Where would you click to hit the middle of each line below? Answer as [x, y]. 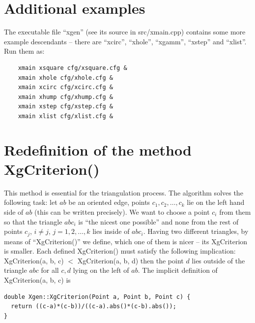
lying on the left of [101, 270]
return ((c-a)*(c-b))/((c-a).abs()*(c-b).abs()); [94, 307]
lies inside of [111, 231]
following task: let [31, 202]
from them [235, 211]
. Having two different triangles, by [196, 231]
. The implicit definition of [178, 270]
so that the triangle [33, 221]
